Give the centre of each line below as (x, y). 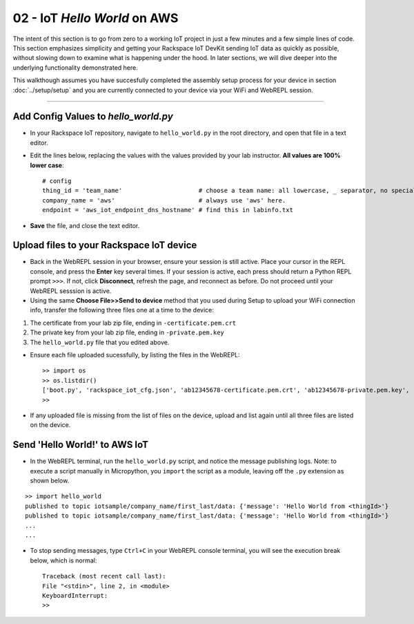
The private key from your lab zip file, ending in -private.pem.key (127, 332)
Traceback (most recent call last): (104, 576)
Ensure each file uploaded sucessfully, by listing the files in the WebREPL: (135, 354)
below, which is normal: (63, 560)
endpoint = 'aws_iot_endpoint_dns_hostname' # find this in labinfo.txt (168, 210)
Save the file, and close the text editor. (85, 225)
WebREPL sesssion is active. (71, 291)
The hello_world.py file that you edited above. (100, 342)
